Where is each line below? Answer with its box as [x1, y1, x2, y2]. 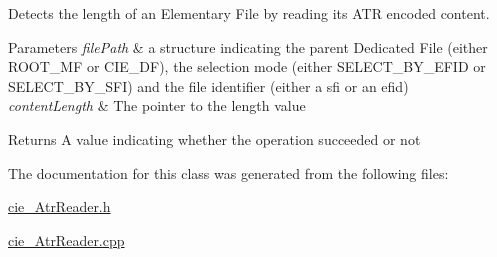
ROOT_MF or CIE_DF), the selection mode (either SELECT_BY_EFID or [8, 56, 486, 77]
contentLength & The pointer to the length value [8, 95, 306, 116]
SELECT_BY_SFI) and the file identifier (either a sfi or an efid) [8, 75, 409, 96]
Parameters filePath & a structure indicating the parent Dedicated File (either [8, 36, 488, 57]
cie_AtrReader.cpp [8, 229, 125, 250]
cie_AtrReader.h [8, 196, 111, 217]
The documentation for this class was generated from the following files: [8, 162, 449, 183]
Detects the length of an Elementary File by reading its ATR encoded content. [8, 3, 490, 23]
